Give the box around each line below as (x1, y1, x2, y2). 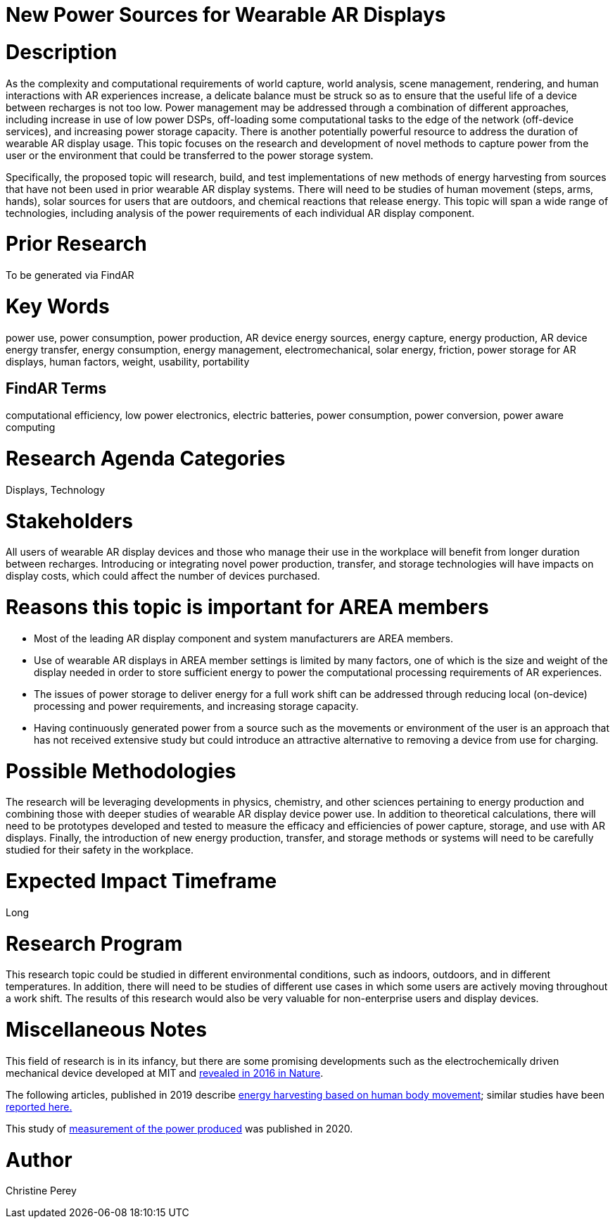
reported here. (6, 1100, 72, 1113)
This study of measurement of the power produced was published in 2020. (6, 1122, 353, 1135)
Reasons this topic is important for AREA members (6, 595, 489, 620)
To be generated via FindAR (6, 269, 134, 281)
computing (6, 421, 56, 434)
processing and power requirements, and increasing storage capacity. (34, 699, 359, 712)
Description (6, 39, 118, 64)
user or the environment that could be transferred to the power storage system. (6, 149, 374, 161)
